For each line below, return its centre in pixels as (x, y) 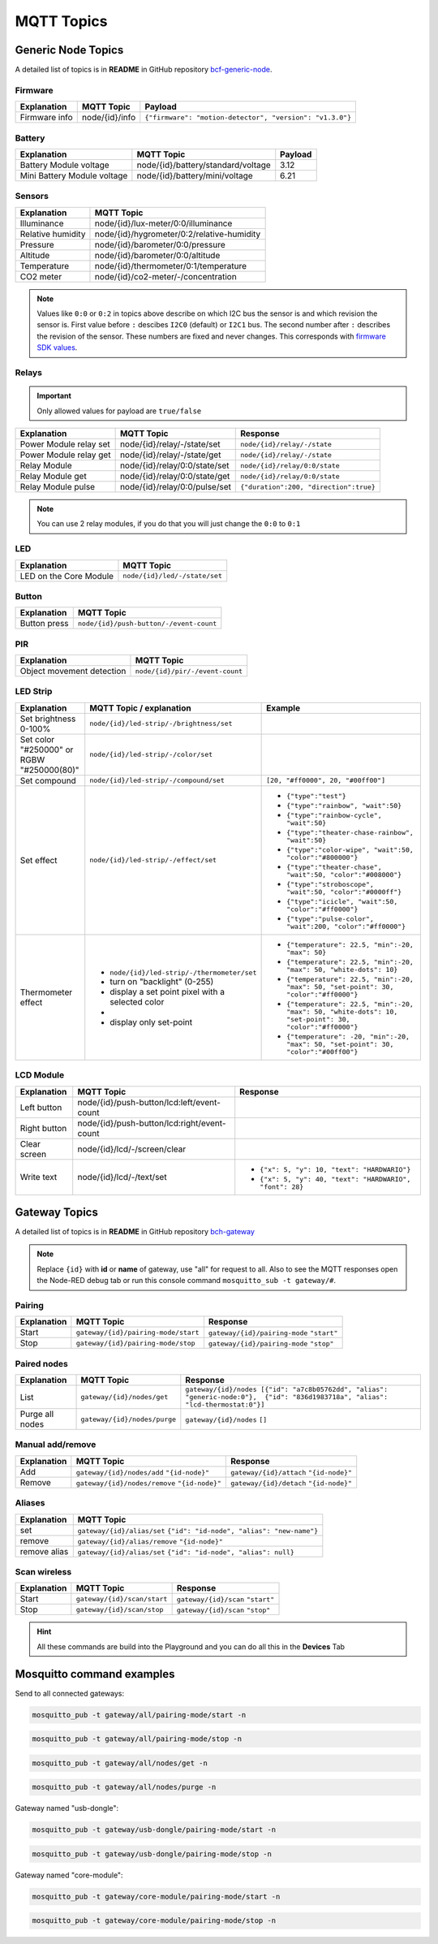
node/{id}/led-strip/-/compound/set (157, 781)
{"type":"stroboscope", (331, 884)
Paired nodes (41, 1363)
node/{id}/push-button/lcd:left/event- (149, 1102)
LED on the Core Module (67, 576)
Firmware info (46, 118)
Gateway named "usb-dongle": (67, 1808)
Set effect (39, 860)
